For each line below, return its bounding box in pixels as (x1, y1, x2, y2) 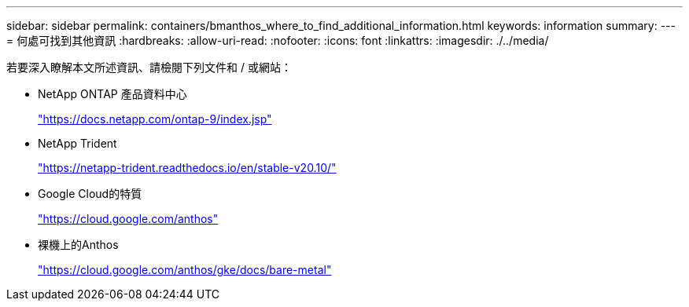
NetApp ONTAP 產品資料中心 (38, 87, 187, 101)
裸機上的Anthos (38, 238, 119, 251)
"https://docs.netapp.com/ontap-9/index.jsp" (38, 112, 272, 126)
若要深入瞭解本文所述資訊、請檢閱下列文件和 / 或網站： (6, 60, 292, 74)
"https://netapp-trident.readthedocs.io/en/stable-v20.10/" (38, 161, 337, 174)
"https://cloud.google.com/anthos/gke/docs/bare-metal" (38, 263, 332, 276)
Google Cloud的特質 (38, 187, 142, 200)
